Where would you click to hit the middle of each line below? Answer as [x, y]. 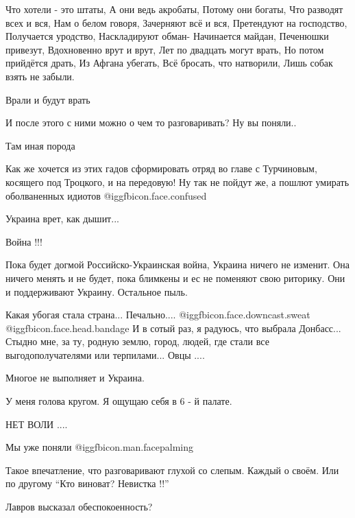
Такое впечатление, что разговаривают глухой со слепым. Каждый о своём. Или [172, 470]
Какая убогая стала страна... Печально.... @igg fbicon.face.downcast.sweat [158, 315]
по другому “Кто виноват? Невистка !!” [87, 483]
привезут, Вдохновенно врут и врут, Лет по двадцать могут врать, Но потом [165, 49]
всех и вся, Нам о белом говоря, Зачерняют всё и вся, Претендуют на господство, [176, 22]
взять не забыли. [40, 76]
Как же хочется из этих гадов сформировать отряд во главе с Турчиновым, [161, 168]
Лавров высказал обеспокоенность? [79, 507]
